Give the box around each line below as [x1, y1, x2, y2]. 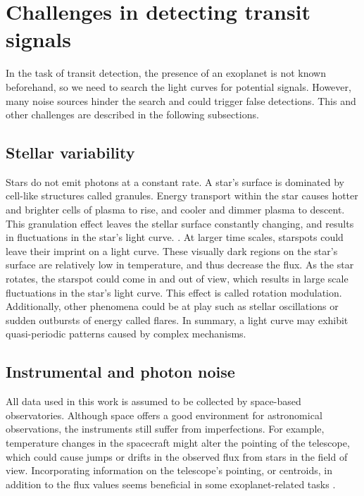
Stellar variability [6, 142, 135, 163]
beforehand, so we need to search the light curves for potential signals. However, [6, 79, 351, 94]
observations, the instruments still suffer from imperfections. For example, [6, 421, 325, 436]
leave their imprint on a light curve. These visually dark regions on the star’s [6, 243, 338, 258]
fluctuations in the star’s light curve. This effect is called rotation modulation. [6, 285, 342, 299]
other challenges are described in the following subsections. [6, 107, 259, 122]
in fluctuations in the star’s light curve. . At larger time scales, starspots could [6, 230, 344, 244]
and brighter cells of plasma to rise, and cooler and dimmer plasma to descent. [6, 202, 345, 217]
